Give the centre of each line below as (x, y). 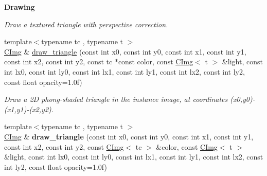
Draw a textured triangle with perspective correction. (86, 24)
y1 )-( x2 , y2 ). (35, 109)
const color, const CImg (156, 61)
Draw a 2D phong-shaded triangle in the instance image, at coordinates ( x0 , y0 (127, 99)
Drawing (20, 7)
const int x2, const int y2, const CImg (64, 146)
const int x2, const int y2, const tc (58, 61)
